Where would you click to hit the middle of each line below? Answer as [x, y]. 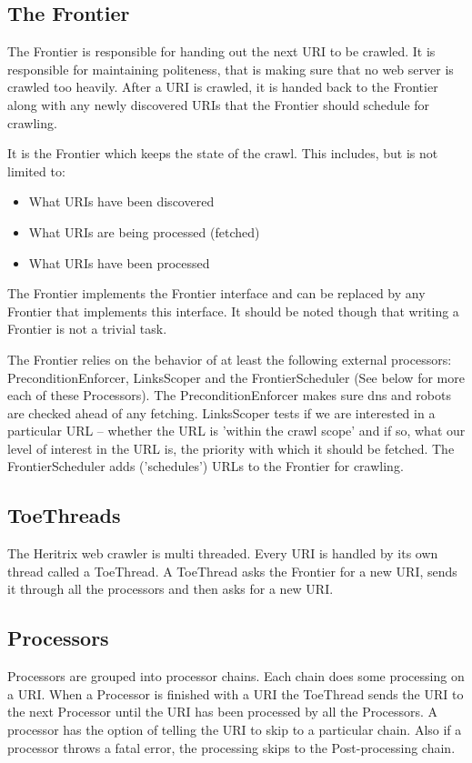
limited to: [36, 171]
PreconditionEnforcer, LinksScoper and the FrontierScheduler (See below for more [236, 377]
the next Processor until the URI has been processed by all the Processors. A [223, 712]
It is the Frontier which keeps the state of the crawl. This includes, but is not [223, 153]
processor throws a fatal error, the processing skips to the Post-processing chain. [231, 747]
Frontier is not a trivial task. [87, 329]
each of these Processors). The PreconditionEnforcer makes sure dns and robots [229, 395]
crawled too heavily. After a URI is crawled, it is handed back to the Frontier [223, 87]
